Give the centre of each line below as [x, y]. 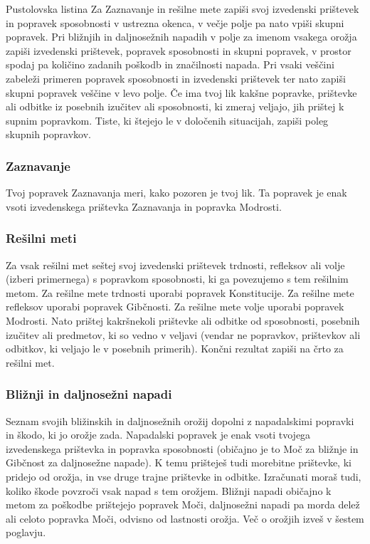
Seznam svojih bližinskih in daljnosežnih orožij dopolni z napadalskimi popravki [180, 420]
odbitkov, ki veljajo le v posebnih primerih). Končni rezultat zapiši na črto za [175, 349]
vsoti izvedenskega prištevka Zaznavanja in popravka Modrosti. [144, 206]
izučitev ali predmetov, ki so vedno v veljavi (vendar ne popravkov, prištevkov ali [183, 334]
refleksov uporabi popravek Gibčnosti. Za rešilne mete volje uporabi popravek [175, 307]
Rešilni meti [41, 238]
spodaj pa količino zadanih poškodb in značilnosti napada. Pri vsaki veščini [170, 64]
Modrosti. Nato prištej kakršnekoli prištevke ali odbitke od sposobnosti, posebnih [183, 320]
